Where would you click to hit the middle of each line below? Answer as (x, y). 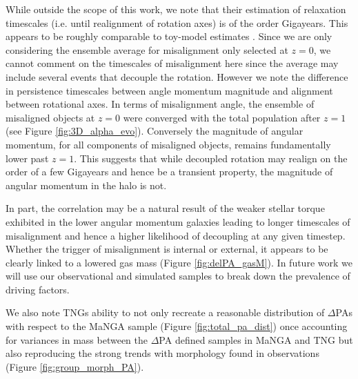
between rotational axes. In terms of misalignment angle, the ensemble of (160, 104)
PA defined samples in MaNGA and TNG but (256, 339)
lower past (27, 158)
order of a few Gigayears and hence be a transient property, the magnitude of (169, 172)
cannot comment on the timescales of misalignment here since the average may (172, 63)
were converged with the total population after (222, 117)
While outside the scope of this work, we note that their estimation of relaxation (176, 9)
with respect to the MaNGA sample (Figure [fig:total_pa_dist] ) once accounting (177, 326)
